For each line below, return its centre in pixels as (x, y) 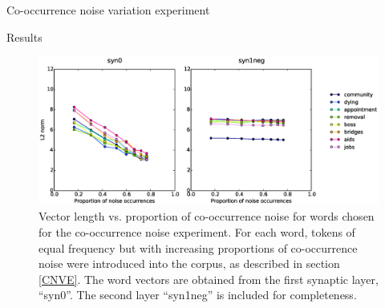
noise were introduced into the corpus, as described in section (189, 263)
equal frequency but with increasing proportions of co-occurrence (198, 247)
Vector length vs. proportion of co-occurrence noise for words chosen (207, 216)
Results (24, 36)
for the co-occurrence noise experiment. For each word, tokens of (197, 232)
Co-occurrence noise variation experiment (108, 10)
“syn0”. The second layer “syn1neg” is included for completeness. (198, 295)
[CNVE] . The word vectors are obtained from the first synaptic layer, (209, 279)
